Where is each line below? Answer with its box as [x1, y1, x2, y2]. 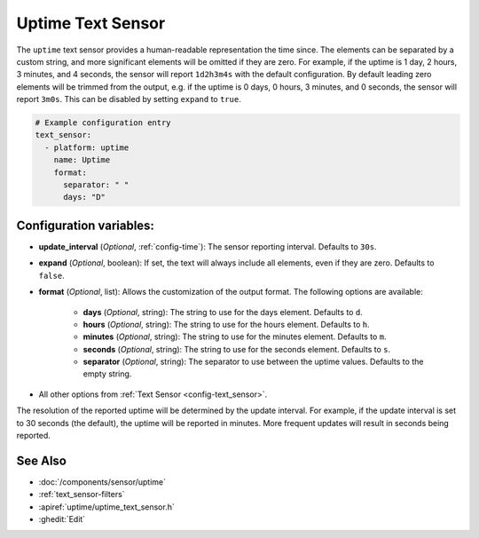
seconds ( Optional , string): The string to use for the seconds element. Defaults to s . [82, 344, 390, 354]
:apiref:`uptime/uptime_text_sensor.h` [38, 502, 175, 512]
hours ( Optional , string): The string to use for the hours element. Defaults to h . [82, 319, 370, 329]
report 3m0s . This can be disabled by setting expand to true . [16, 94, 241, 105]
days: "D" [63, 192, 106, 202]
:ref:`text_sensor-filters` [38, 489, 125, 500]
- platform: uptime [44, 142, 130, 153]
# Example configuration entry [35, 118, 172, 128]
